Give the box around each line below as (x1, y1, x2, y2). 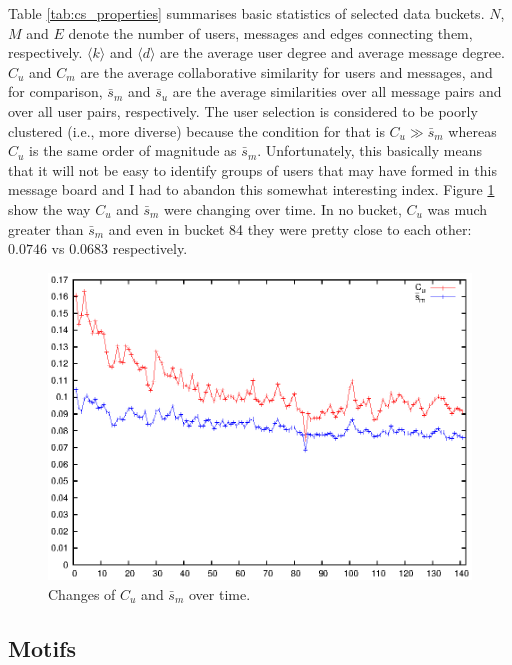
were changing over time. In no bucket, (164, 198, 402, 219)
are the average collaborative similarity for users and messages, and (80, 61, 493, 82)
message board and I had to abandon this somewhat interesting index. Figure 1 (8, 179, 495, 200)
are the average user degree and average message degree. (160, 42, 505, 63)
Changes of (48, 583, 116, 604)
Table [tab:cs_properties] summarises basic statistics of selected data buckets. (8, 3, 485, 23)
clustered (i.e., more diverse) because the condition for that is (8, 120, 385, 141)
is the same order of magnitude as (29, 140, 237, 161)
